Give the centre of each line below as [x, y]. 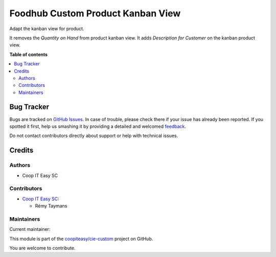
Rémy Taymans [51, 206]
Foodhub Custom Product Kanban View [95, 13]
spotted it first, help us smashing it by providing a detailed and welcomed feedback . [98, 126]
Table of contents [29, 54]
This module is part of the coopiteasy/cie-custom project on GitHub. [81, 239]
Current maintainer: [30, 229]
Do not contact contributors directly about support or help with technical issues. [94, 136]
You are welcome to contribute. [42, 248]
